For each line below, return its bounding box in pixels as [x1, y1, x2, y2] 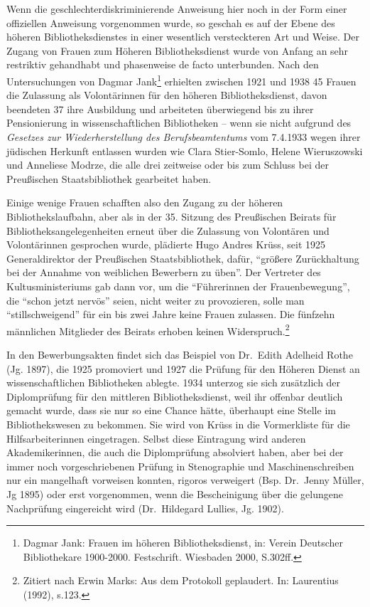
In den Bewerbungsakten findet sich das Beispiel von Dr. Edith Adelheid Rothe [6, 347, 353, 361]
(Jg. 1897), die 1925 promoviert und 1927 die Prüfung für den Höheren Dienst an [6, 361, 360, 376]
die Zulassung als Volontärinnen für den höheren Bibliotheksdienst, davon [6, 88, 327, 102]
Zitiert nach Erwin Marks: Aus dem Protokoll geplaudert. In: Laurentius [23, 573, 339, 588]
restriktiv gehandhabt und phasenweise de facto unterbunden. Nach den [6, 57, 319, 72]
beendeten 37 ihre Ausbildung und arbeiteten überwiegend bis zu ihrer [6, 101, 314, 116]
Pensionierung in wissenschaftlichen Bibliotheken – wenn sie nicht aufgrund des [6, 115, 352, 130]
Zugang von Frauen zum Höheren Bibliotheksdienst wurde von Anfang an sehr [6, 43, 349, 58]
